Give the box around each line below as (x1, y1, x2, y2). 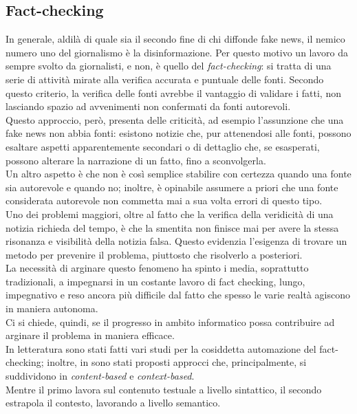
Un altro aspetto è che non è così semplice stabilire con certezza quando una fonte (6, 166, 351, 181)
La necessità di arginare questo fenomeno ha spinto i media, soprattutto (6, 261, 309, 275)
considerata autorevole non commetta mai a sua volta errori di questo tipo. (6, 193, 323, 208)
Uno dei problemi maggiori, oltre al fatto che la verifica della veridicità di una (6, 206, 334, 221)
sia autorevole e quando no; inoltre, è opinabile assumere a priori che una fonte (6, 179, 338, 194)
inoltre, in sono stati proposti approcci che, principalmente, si (47, 355, 307, 369)
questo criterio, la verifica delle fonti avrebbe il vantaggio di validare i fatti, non (6, 85, 341, 100)
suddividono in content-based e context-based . (6, 369, 195, 383)
